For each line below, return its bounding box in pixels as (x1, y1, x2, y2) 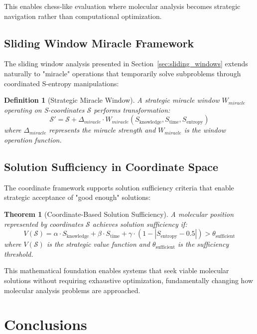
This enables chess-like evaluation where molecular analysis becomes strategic (4, 1, 241, 11)
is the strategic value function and (46, 239, 150, 249)
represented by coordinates (4, 218, 84, 229)
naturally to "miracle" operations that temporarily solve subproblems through (4, 68, 241, 78)
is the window (184, 125, 226, 135)
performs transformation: (94, 104, 170, 115)
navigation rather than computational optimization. (4, 10, 162, 21)
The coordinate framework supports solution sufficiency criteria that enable (4, 182, 234, 192)
